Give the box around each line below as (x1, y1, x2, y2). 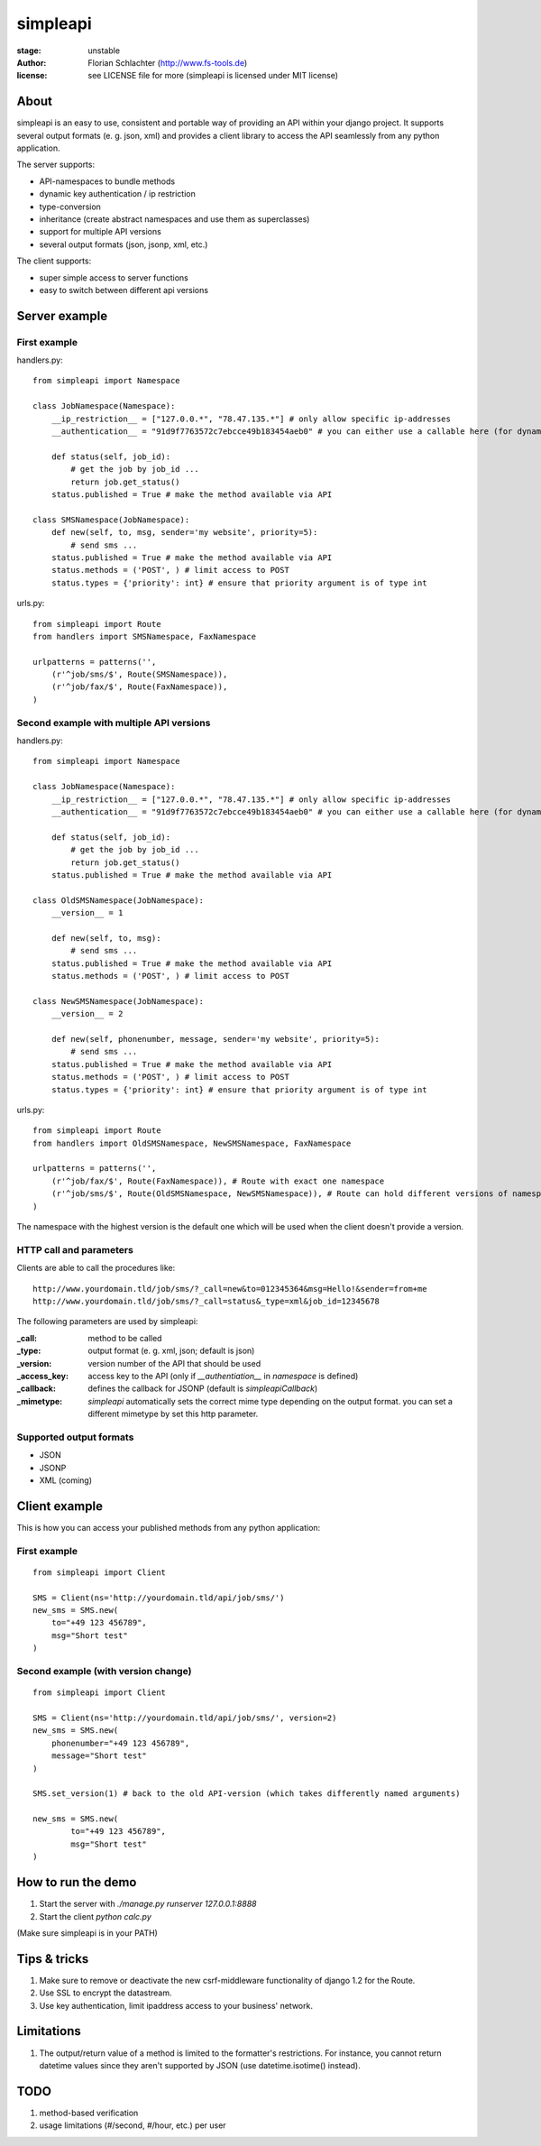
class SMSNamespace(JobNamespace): (32, 514, 190, 525)
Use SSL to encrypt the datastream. (39, 1987, 172, 1998)
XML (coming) (39, 1475, 93, 1486)
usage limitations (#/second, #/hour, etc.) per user (39, 2120, 226, 2131)
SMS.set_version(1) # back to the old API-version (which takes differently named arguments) (32, 1789, 461, 1799)
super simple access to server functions (39, 272, 188, 283)
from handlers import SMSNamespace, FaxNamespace (32, 631, 257, 641)
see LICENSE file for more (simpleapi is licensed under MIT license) (87, 70, 338, 81)
